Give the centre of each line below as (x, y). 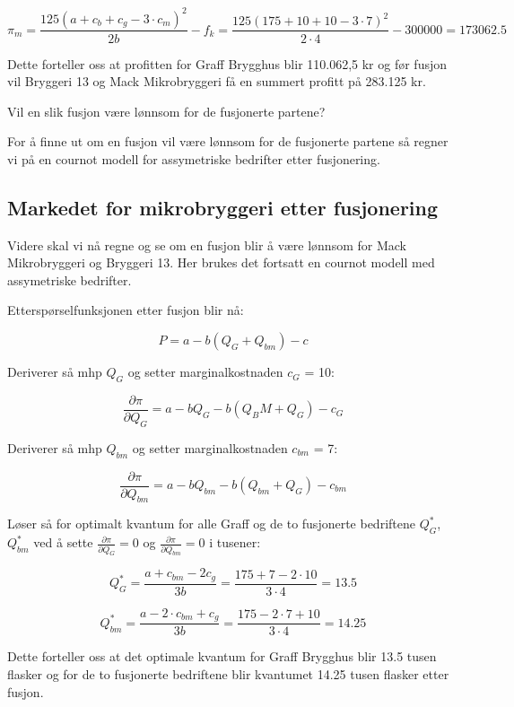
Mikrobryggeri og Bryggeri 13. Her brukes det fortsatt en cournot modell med (221, 262)
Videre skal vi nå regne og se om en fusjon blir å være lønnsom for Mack (207, 244)
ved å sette (63, 542)
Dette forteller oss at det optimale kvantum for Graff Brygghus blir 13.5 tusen (222, 656)
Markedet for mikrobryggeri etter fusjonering (223, 207)
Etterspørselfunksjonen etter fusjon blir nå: (126, 310)
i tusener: (235, 542)
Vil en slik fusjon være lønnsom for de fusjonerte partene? (166, 111)
